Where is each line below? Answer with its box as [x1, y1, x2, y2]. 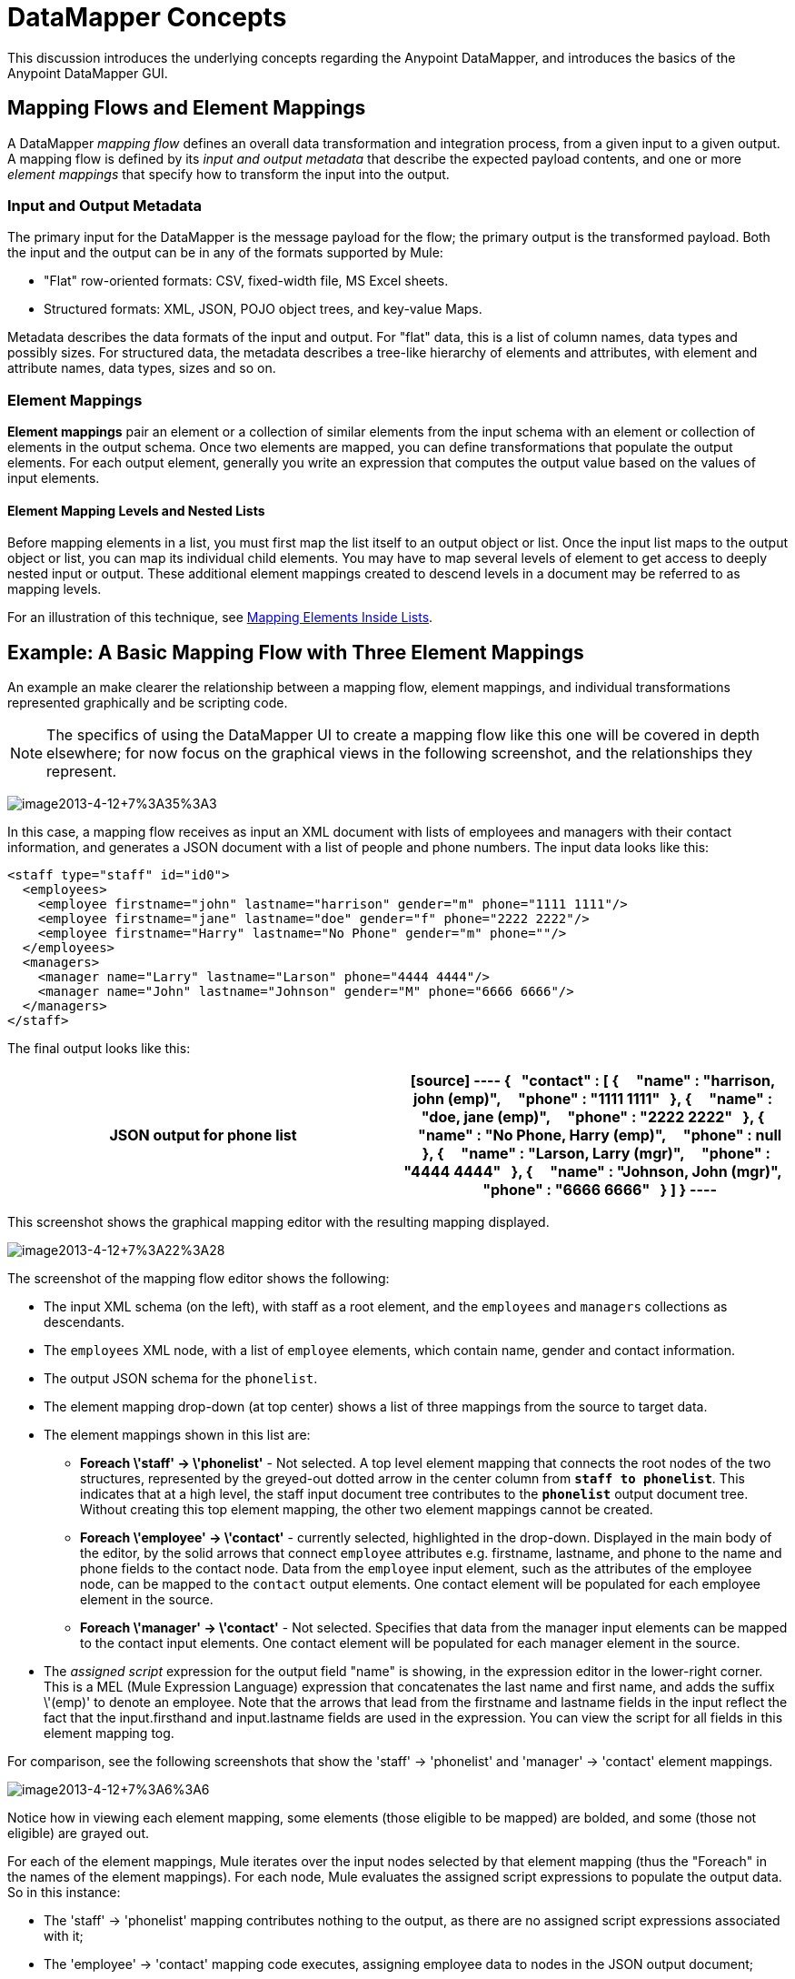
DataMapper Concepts [7, 2, 287, 33]
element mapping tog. [44, 1725, 174, 1742]
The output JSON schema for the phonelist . [44, 1371, 318, 1387]
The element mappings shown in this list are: [44, 1427, 311, 1443]
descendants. [44, 1314, 125, 1331]
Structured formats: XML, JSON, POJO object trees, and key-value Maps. [44, 301, 482, 317]
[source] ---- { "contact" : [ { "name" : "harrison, [410, 1071, 776, 1090]
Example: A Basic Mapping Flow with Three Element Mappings [7, 640, 584, 664]
